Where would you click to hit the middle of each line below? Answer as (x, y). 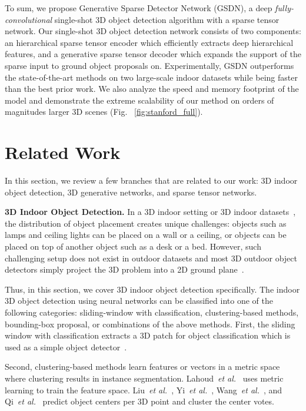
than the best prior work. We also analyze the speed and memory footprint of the (152, 89)
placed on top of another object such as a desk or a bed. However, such (133, 246)
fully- (284, 8)
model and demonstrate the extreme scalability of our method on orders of (139, 100)
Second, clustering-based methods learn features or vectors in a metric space (142, 367)
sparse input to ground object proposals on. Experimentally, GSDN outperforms (149, 65)
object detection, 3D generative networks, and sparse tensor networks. (131, 192)
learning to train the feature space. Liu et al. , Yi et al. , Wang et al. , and (144, 390)
